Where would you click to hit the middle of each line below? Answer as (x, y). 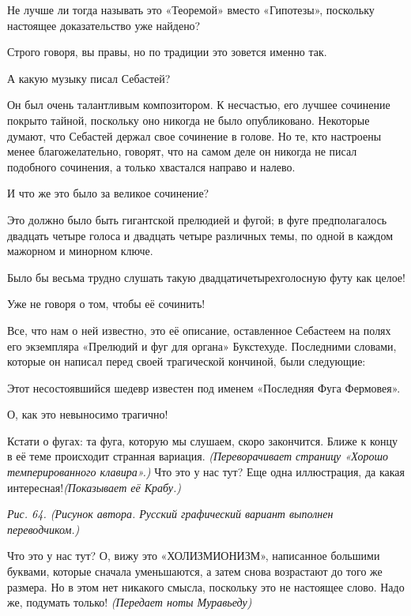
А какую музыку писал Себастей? (89, 78)
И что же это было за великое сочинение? (108, 193)
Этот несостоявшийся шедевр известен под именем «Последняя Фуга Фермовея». (204, 387)
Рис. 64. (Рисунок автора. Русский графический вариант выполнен (170, 514)
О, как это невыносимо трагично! (88, 414)
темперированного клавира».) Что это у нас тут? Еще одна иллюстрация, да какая (206, 472)
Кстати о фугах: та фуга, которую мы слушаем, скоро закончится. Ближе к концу (202, 440)
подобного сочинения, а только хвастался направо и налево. (151, 166)
